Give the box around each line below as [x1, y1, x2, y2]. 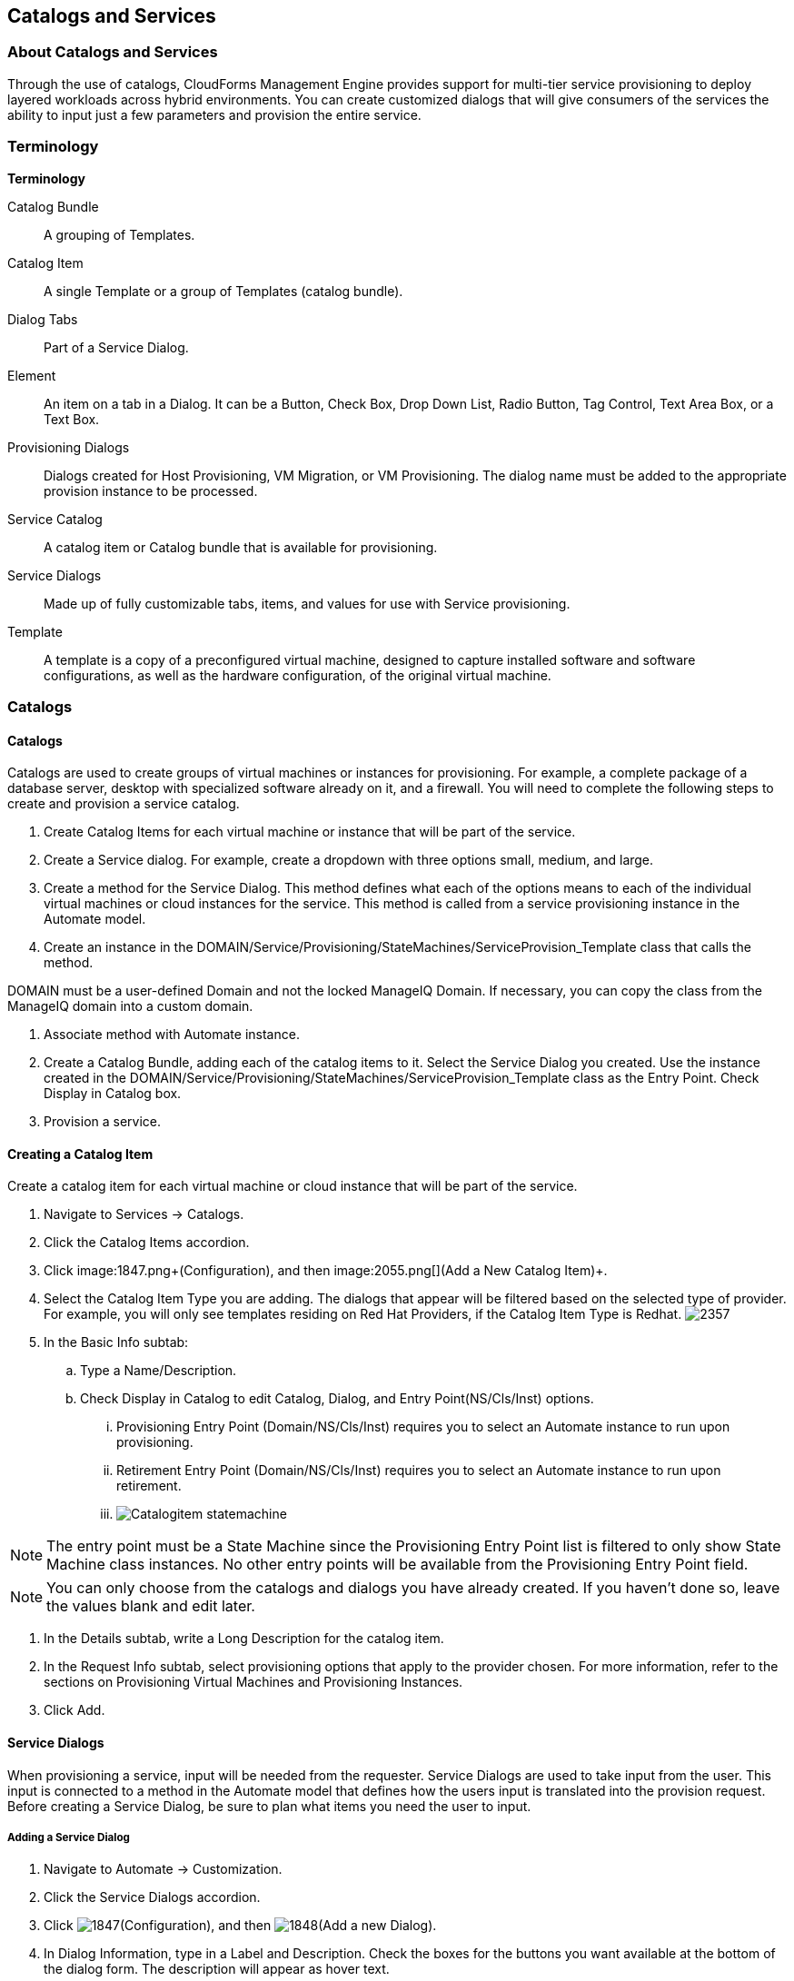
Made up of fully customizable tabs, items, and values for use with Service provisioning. [44, 595, 571, 611]
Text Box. [44, 411, 100, 427]
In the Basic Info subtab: [44, 1334, 189, 1351]
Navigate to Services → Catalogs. [44, 1206, 244, 1223]
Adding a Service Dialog [7, 1830, 130, 1844]
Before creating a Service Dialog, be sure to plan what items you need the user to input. [7, 1798, 531, 1814]
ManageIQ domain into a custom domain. [7, 998, 253, 1015]
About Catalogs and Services [7, 43, 218, 62]
